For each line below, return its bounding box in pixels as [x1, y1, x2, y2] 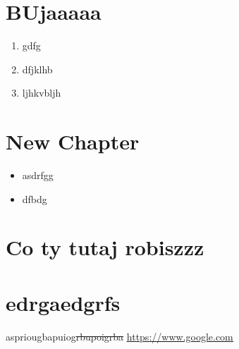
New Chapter [6, 127, 140, 156]
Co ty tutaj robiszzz [6, 233, 204, 262]
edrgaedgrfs [6, 288, 121, 317]
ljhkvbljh [22, 85, 61, 100]
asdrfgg [22, 168, 54, 183]
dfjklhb [22, 61, 53, 76]
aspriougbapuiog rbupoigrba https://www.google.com [6, 329, 233, 343]
